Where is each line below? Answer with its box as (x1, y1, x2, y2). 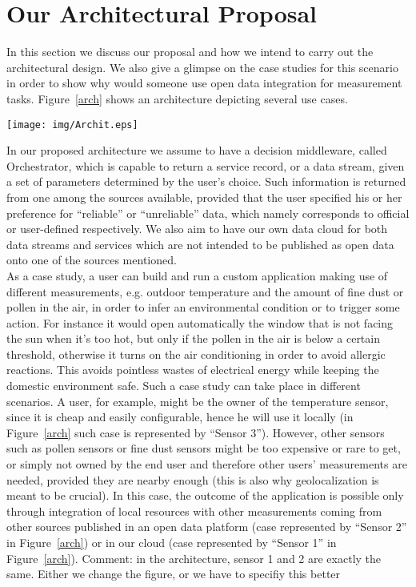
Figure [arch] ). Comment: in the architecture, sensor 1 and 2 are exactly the (6, 549, 382, 566)
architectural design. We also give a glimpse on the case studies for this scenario (6, 58, 398, 75)
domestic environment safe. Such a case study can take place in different (6, 377, 361, 394)
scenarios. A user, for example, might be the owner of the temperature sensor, (6, 392, 389, 409)
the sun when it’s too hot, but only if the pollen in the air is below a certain (6, 330, 380, 347)
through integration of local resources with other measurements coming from (6, 502, 382, 519)
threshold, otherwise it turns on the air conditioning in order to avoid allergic (6, 345, 386, 362)
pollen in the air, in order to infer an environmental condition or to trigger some (6, 299, 400, 316)
